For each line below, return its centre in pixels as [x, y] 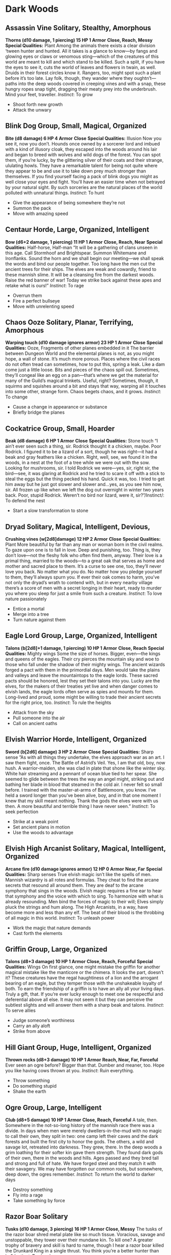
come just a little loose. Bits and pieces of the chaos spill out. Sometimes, [82, 370]
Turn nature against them [39, 620]
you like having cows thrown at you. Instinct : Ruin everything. [70, 1071]
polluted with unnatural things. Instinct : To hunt [55, 193]
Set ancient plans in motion [41, 827]
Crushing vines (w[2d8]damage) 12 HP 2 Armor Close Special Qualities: [83, 539]
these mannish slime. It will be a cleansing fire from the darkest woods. [80, 274]
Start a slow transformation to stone [50, 510]
